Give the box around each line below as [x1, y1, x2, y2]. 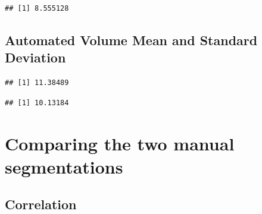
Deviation [5, 48, 66, 67]
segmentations [5, 154, 123, 178]
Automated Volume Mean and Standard [5, 30, 258, 49]
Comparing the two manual [5, 131, 235, 155]
